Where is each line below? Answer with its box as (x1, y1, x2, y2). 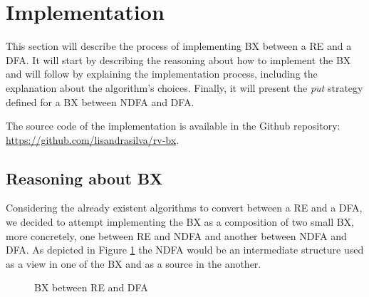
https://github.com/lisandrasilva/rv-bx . (6, 132, 180, 147)
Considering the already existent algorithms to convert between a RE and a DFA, (6, 200, 363, 215)
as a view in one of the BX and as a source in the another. (6, 256, 261, 271)
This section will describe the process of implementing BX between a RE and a (6, 38, 352, 53)
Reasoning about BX (6, 167, 163, 189)
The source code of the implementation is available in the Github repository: (6, 118, 341, 133)
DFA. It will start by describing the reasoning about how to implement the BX (6, 52, 351, 67)
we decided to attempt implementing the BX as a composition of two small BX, (6, 214, 354, 229)
